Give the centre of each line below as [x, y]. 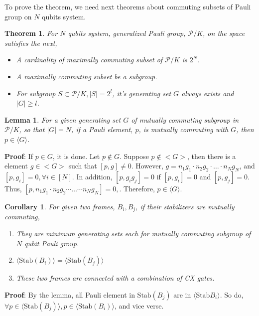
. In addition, [92, 176]
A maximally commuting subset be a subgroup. [87, 76]
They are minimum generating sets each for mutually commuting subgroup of [133, 233]
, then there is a [211, 156]
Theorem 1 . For [31, 33]
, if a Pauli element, [102, 129]
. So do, [232, 294]
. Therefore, [137, 188]
